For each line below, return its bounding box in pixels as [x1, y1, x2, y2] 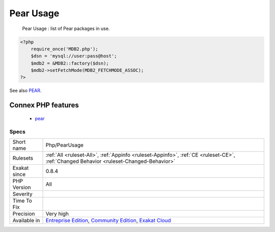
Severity [12, 191, 33, 198]
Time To [12, 197, 33, 205]
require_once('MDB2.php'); [31, 46, 99, 52]
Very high [45, 210, 69, 217]
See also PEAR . [9, 88, 42, 94]
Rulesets [12, 155, 33, 162]
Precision [12, 210, 35, 217]
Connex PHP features [9, 101, 79, 109]
